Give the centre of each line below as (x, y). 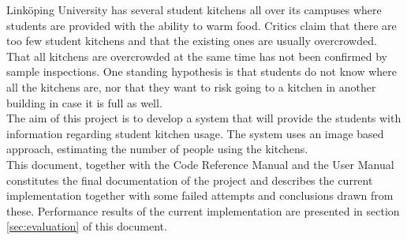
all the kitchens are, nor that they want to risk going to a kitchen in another (191, 86)
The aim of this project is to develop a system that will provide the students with (204, 118)
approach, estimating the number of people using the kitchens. (157, 149)
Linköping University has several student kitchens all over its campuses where (194, 9)
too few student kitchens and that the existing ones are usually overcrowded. (192, 41)
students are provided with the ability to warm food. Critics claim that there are (202, 25)
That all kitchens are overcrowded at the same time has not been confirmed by (197, 56)
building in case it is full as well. (84, 102)
